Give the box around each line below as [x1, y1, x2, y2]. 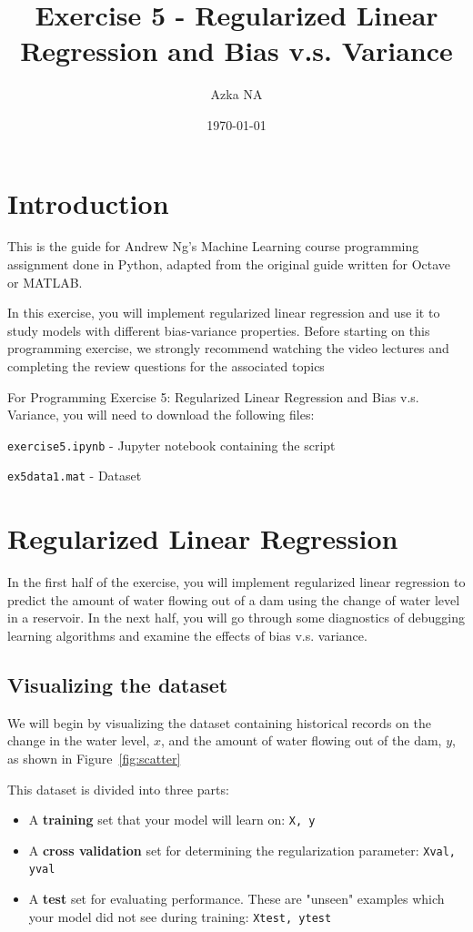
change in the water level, [7, 731, 150, 750]
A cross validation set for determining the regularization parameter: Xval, [28, 840, 457, 859]
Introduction [7, 184, 169, 221]
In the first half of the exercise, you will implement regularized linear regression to [7, 572, 466, 592]
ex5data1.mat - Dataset [7, 466, 142, 485]
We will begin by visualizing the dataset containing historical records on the [7, 713, 431, 732]
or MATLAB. [7, 272, 83, 291]
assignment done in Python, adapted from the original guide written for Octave [7, 255, 451, 274]
